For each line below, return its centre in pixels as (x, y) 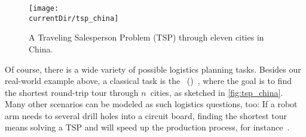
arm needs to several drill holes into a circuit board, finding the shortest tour (146, 115)
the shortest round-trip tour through (72, 92)
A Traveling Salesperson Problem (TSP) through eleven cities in (146, 37)
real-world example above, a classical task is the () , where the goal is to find (148, 81)
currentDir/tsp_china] (74, 18)
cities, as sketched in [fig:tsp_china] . (217, 92)
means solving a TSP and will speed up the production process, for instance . (147, 127)
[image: (44, 8)
